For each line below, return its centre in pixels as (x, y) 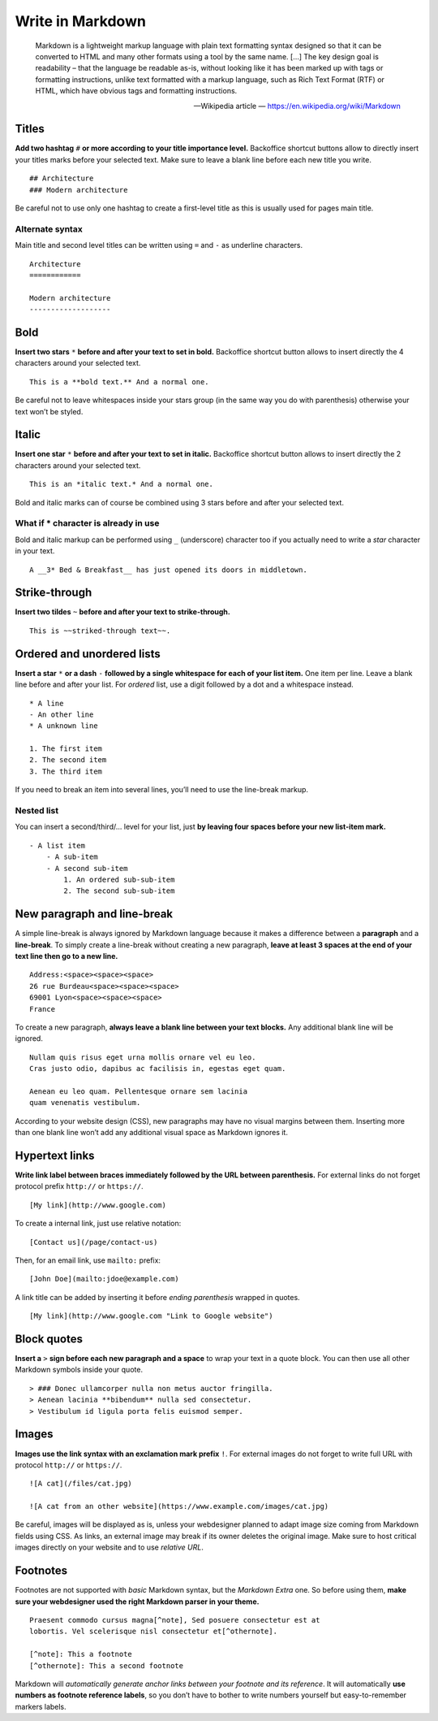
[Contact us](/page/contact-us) (94, 1242)
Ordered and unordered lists (88, 654)
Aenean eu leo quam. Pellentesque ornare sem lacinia (138, 1091)
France (43, 1009)
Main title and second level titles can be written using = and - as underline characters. (159, 245)
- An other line (62, 714)
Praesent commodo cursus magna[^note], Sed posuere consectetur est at (175, 1620)
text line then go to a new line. (67, 956)
